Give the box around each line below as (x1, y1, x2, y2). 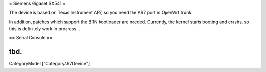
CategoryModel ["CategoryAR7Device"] (9, 61, 90, 67)
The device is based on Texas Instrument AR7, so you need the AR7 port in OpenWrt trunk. (9, 10, 193, 16)
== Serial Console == (9, 35, 53, 40)
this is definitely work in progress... (9, 26, 81, 32)
